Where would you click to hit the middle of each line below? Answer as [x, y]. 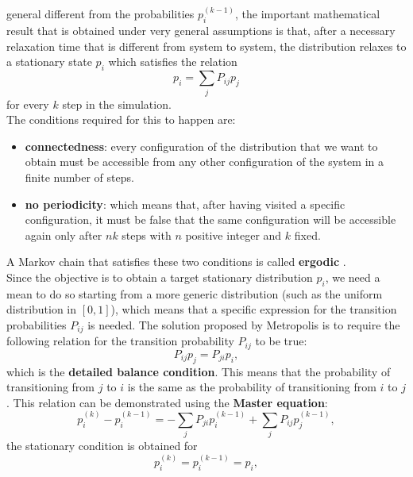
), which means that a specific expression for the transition [254, 309]
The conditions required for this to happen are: [121, 119]
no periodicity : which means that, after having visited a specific [185, 204]
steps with [147, 235]
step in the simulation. [117, 104]
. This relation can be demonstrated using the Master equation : [167, 402]
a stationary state [49, 62]
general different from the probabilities [100, 14]
